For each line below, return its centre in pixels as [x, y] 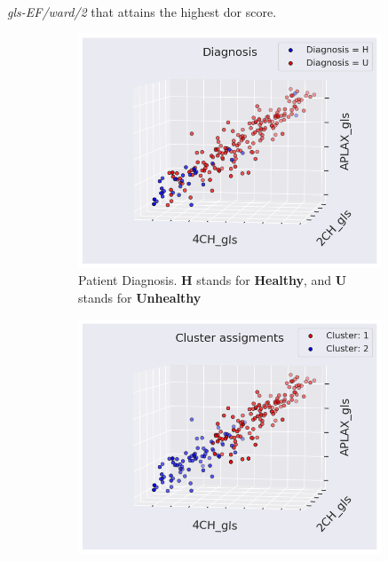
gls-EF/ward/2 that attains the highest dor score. [142, 12]
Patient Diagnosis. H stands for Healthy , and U [213, 280]
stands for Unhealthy [140, 297]
